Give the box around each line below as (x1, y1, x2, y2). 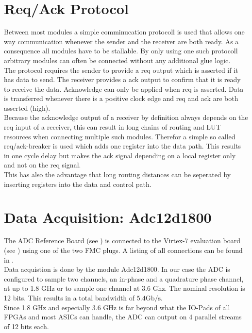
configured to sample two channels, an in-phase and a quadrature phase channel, (4, 273, 244, 283)
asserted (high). (4, 102, 50, 113)
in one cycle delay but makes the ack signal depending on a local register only (4, 150, 236, 160)
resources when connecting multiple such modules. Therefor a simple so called (4, 131, 235, 141)
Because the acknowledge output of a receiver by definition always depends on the (4, 112, 248, 122)
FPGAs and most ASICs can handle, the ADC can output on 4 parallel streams (4, 312, 242, 322)
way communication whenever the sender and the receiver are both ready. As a (4, 36, 239, 46)
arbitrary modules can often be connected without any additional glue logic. (4, 55, 231, 65)
